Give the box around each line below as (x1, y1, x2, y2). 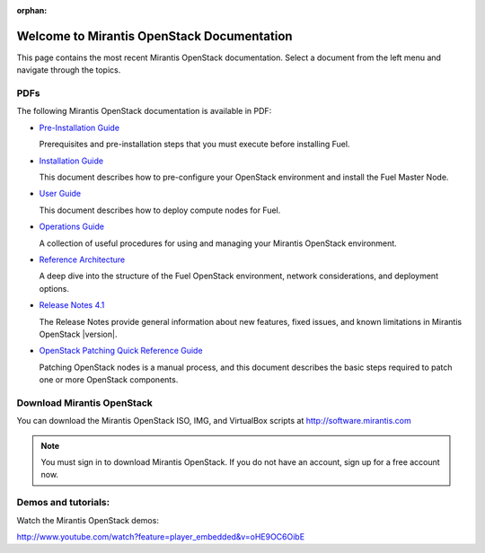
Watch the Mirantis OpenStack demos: (16, 514, 159, 525)
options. (39, 283, 70, 294)
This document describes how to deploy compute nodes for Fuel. (39, 205, 281, 215)
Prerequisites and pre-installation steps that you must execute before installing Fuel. (39, 139, 350, 150)
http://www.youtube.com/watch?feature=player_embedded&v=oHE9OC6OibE (16, 531, 305, 542)
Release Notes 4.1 (39, 300, 105, 311)
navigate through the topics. (16, 65, 121, 75)
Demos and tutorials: (16, 496, 110, 509)
